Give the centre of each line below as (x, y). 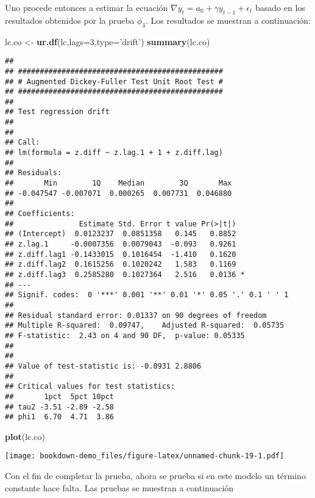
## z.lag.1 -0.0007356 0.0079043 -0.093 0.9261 (121, 244)
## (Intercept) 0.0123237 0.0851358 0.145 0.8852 (121, 234)
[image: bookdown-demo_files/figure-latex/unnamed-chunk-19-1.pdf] (145, 456)
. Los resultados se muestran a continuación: (228, 20)
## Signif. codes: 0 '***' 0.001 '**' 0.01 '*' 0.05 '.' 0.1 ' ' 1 (147, 295)
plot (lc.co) (25, 436)
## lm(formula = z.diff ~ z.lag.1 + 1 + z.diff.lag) (114, 153)
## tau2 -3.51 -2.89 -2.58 (59, 407)
